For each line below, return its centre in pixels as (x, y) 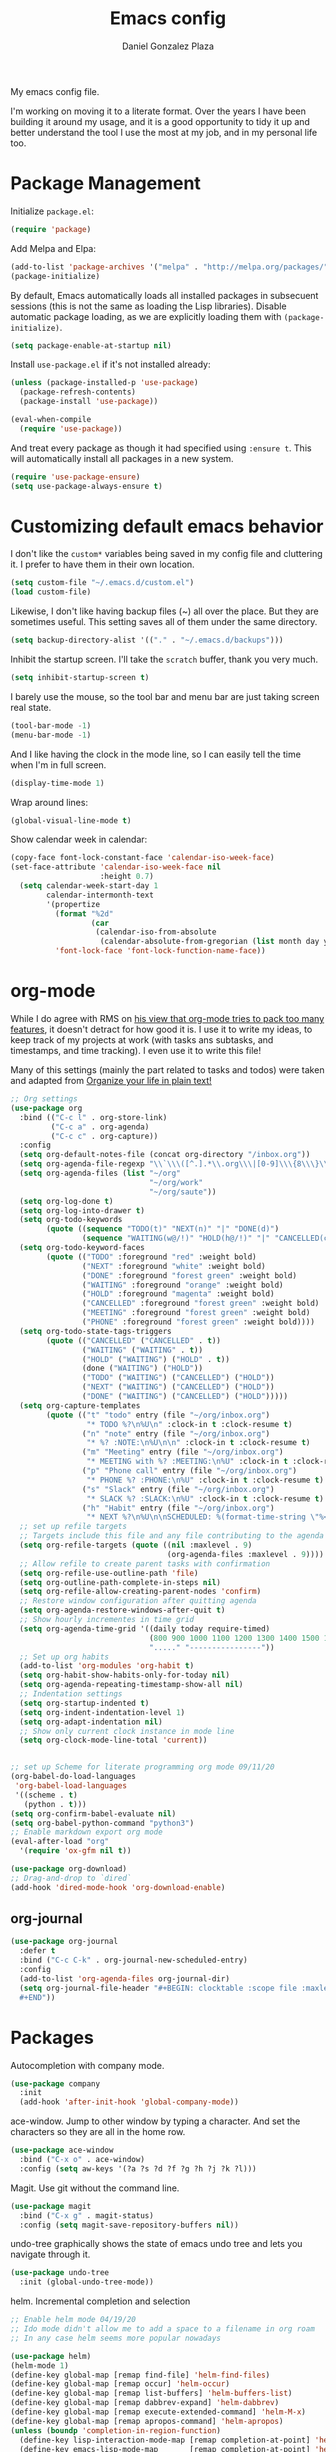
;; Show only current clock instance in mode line (127, 1731)
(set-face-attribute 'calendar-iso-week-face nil (116, 867)
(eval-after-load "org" (60, 1842)
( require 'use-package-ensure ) (75, 477)
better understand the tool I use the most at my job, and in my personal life (164, 132)
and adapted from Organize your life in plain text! (111, 1080)
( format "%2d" (84, 913)
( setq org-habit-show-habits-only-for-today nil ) (124, 1675)
